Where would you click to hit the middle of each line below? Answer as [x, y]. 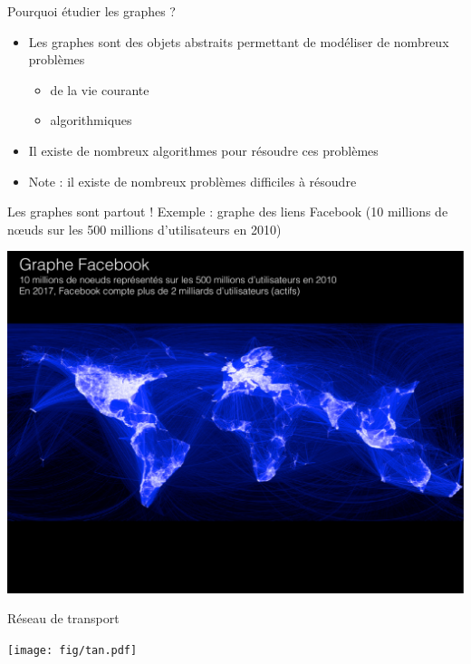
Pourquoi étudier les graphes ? [91, 11]
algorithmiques [91, 120]
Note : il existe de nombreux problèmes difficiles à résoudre [192, 181]
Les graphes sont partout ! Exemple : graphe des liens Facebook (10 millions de [228, 212]
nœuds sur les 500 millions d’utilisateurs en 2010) [144, 229]
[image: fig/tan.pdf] [72, 651]
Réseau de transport [63, 618]
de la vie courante [100, 89]
